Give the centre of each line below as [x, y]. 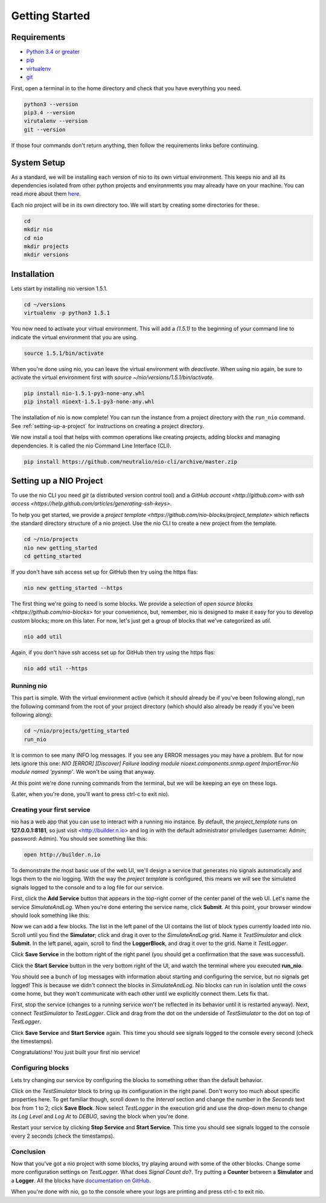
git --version [45, 129]
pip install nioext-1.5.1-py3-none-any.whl [89, 402]
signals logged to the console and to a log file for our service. [88, 887]
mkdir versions [46, 255]
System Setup [38, 162]
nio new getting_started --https [73, 588]
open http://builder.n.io [62, 854]
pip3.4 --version [50, 113]
